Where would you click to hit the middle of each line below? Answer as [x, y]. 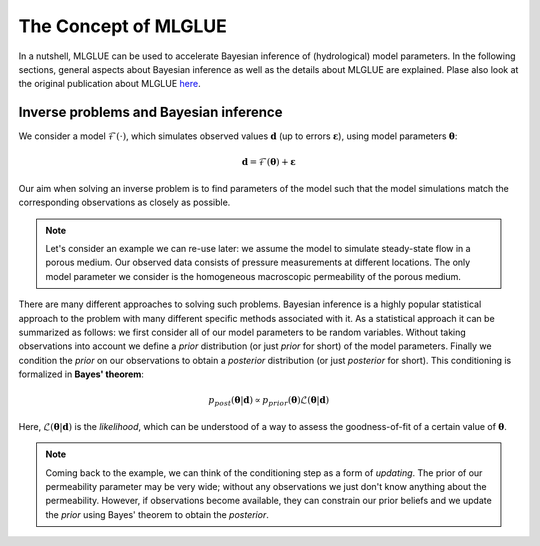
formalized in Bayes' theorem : [81, 374]
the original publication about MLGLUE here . [109, 84]
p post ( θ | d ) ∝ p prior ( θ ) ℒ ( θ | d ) [269, 402]
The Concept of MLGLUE [122, 26]
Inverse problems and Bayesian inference [150, 112]
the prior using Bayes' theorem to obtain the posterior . [157, 514]
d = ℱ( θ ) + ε [269, 162]
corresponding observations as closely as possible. [124, 202]
